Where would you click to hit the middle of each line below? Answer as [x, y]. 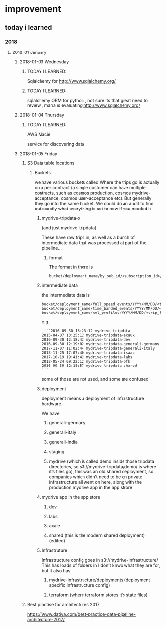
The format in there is [71, 267]
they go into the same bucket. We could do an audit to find [94, 203]
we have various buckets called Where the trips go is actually [97, 182]
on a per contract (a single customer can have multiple [90, 187]
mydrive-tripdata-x [61, 218]
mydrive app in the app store [71, 497]
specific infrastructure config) [80, 585]
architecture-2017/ [46, 619]
